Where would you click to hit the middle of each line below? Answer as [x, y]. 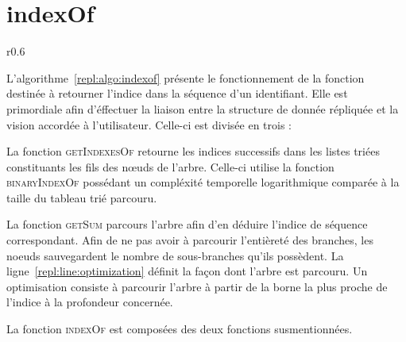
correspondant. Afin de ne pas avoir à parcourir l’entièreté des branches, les [190, 240]
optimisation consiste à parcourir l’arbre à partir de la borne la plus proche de [197, 286]
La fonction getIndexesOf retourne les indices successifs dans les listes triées [193, 151]
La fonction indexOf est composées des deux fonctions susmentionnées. [180, 329]
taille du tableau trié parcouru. [82, 197]
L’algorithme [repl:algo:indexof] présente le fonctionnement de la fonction [186, 77]
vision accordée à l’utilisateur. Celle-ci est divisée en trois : [149, 124]
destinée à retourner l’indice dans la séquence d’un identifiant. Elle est [177, 93]
